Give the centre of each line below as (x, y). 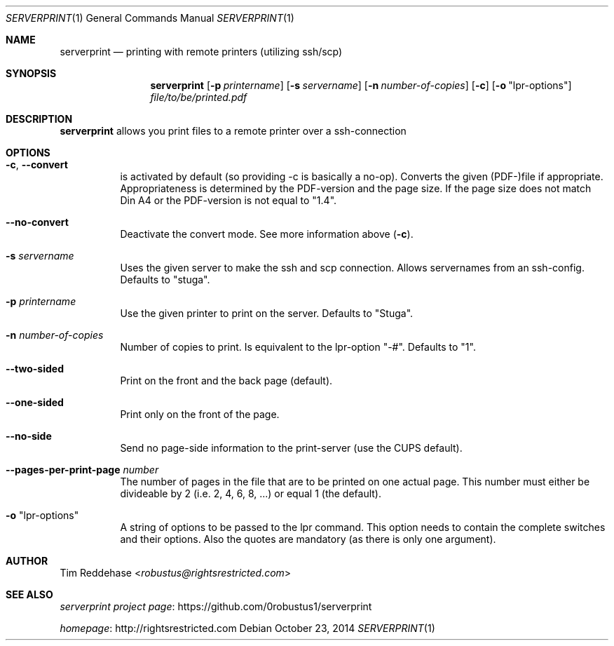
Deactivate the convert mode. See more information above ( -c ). (267, 234)
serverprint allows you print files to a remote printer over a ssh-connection (233, 131)
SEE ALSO (29, 594)
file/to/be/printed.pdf (199, 97)
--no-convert (37, 222)
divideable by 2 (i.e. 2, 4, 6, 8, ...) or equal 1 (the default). (251, 493)
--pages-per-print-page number (82, 470)
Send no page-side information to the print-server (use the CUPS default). (291, 448)
